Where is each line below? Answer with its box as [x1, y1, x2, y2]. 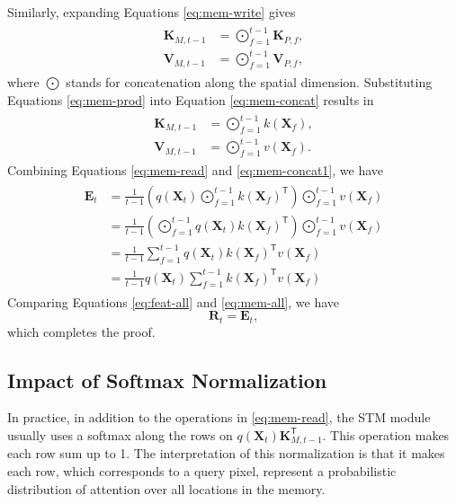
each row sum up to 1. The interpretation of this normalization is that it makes [7, 444, 445, 463]
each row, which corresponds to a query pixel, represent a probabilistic [7, 461, 397, 480]
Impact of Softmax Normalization [7, 366, 327, 393]
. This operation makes [322, 425, 450, 444]
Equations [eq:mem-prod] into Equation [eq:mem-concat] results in [7, 90, 374, 109]
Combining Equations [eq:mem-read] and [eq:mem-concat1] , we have [7, 161, 383, 180]
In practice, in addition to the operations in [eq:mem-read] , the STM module [7, 408, 431, 427]
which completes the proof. [7, 322, 156, 340]
